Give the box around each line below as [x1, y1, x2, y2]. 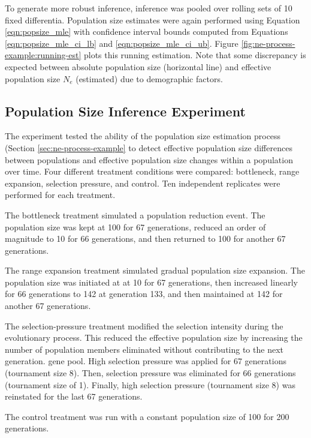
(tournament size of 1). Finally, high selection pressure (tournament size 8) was [5, 378, 295, 391]
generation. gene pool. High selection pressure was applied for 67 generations [5, 355, 286, 367]
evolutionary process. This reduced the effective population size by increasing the [5, 331, 303, 344]
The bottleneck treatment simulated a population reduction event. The [5, 208, 265, 221]
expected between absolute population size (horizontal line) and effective [5, 60, 271, 73]
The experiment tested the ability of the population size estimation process [5, 130, 281, 142]
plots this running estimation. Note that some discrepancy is [83, 49, 306, 61]
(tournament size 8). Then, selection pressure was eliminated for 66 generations [5, 367, 296, 379]
